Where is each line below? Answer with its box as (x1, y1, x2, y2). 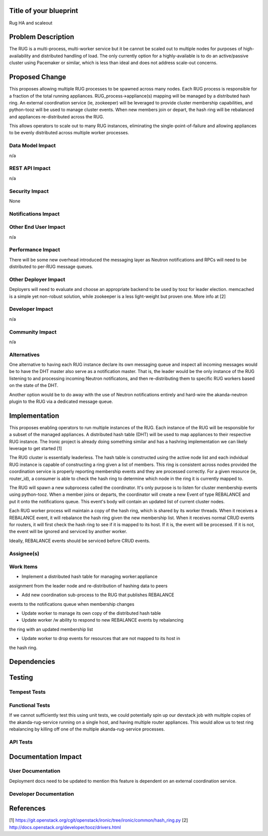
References (9, 804, 46, 813)
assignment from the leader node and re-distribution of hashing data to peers (9, 582, 168, 589)
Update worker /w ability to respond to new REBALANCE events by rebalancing (21, 617, 184, 623)
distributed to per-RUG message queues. (9, 264, 93, 270)
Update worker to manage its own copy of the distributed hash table (21, 610, 161, 616)
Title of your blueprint (9, 6, 78, 15)
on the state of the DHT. (9, 382, 59, 388)
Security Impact (9, 187, 49, 194)
